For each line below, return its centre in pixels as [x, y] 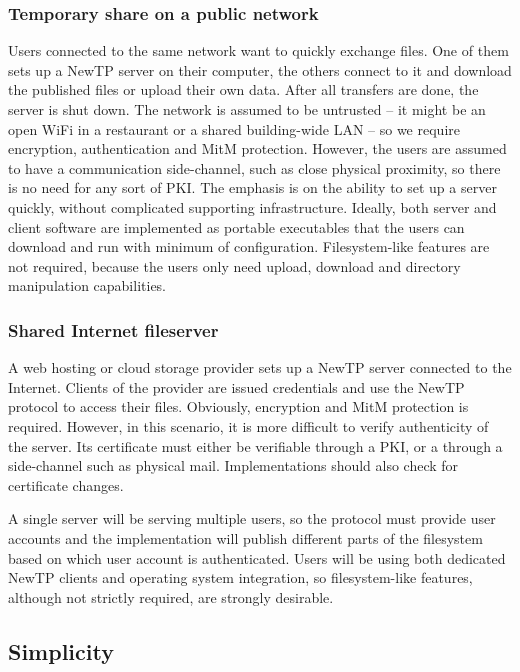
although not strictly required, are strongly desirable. [171, 596]
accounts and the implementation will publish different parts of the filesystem [245, 537]
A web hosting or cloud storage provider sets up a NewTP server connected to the [260, 367]
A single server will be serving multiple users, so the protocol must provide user [252, 518]
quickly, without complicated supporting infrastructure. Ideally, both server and [252, 206]
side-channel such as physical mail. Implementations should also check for [233, 465]
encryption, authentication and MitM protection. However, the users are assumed [257, 148]
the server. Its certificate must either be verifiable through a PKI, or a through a [255, 445]
